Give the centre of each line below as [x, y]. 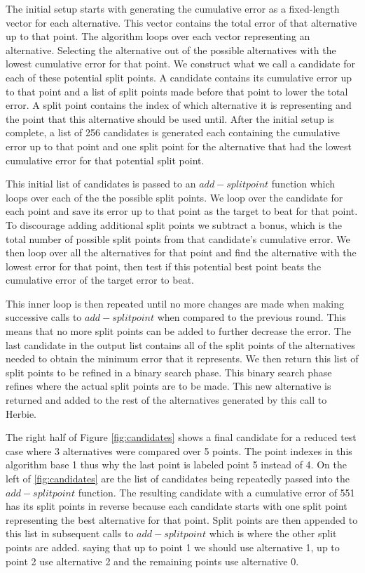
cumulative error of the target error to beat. [100, 280]
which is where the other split [273, 533]
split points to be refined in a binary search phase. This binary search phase [169, 372]
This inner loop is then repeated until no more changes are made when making [175, 303]
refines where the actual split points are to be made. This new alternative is [168, 386]
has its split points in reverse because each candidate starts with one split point [177, 506]
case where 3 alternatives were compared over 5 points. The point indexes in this [179, 450]
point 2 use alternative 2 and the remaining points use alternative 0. [152, 561]
